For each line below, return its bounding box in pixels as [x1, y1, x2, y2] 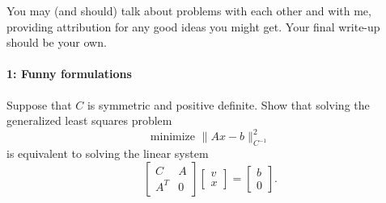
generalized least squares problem [6, 112, 172, 129]
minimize [150, 131, 196, 143]
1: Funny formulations [6, 65, 132, 82]
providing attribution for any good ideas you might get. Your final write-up [6, 18, 380, 35]
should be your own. [6, 34, 107, 51]
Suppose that [6, 96, 72, 113]
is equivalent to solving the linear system [6, 145, 209, 162]
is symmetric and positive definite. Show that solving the [87, 96, 370, 113]
